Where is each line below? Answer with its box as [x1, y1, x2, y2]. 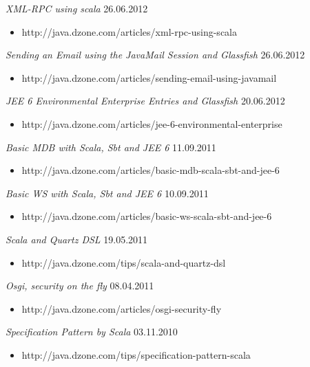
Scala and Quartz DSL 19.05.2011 [6, 232, 148, 246]
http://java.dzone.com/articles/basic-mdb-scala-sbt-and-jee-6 [21, 163, 280, 177]
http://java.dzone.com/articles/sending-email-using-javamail [21, 70, 277, 85]
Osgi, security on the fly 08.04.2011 [6, 278, 154, 293]
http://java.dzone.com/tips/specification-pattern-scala [21, 347, 251, 362]
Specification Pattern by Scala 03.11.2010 [6, 324, 178, 339]
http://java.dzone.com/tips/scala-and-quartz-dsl [21, 255, 226, 269]
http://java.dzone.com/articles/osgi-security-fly [21, 301, 222, 315]
